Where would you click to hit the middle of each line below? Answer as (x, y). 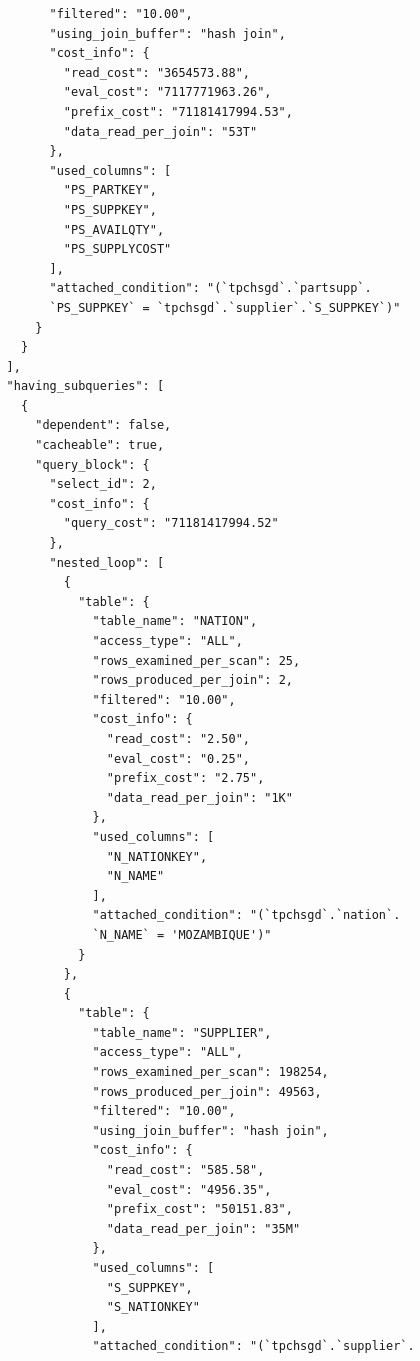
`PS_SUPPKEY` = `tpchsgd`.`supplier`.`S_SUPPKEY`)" (225, 307)
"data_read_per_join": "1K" (199, 797)
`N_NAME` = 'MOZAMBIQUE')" (182, 934)
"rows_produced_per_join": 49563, (207, 1091)
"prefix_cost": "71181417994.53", (178, 111)
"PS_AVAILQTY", (114, 229)
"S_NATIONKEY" (153, 1307)
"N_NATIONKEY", (157, 856)
